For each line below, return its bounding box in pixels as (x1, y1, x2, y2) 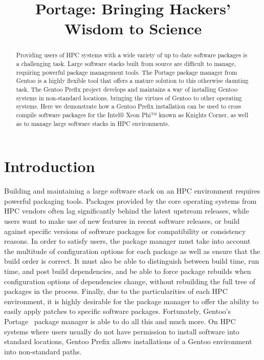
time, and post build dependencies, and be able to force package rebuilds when (4, 265, 251, 276)
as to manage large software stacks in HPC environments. (16, 119, 170, 128)
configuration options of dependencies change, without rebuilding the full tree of (4, 276, 255, 286)
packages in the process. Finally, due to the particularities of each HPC (4, 286, 228, 297)
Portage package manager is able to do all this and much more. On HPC (4, 315, 236, 326)
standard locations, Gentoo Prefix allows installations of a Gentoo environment (4, 336, 252, 347)
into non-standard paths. (4, 346, 82, 356)
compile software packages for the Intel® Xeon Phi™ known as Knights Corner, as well (16, 110, 249, 119)
